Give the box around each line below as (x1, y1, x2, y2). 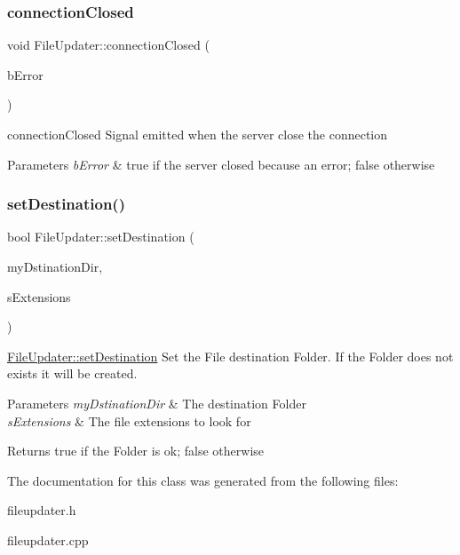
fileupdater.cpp (7, 530, 89, 549)
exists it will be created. (7, 364, 138, 383)
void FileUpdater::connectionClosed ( (7, 36, 210, 54)
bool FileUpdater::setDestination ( (7, 227, 194, 246)
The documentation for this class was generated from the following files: (7, 471, 399, 489)
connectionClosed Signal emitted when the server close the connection (7, 125, 388, 143)
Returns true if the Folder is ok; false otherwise (7, 441, 265, 460)
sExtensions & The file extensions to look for (7, 411, 251, 430)
